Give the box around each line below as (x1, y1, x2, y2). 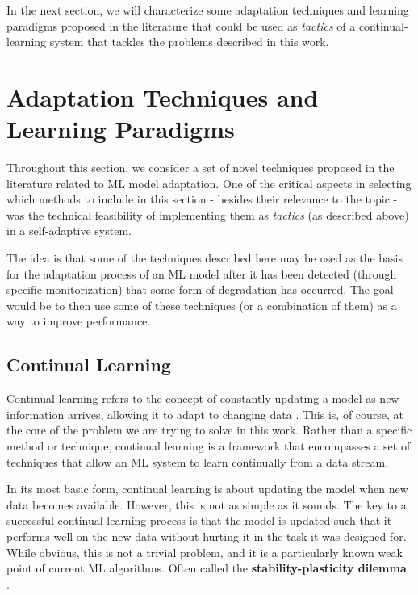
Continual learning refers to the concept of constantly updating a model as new (6, 390, 399, 407)
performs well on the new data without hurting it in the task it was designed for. (6, 527, 407, 544)
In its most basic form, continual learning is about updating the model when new (6, 480, 408, 497)
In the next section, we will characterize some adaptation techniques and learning (6, 2, 409, 18)
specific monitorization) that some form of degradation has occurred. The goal (6, 281, 394, 298)
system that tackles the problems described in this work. (49, 33, 329, 50)
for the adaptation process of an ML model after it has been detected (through (6, 265, 397, 282)
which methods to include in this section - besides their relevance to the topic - (6, 191, 398, 207)
